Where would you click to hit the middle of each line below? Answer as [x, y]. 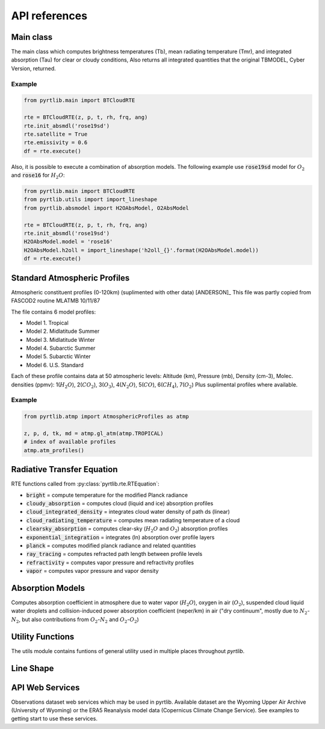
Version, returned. [34, 68]
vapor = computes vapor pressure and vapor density [92, 571]
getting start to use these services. [54, 719]
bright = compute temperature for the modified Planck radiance [107, 495]
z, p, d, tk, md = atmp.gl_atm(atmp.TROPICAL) [94, 433]
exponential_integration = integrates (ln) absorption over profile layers [120, 537]
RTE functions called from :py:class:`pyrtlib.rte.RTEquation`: [85, 484]
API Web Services [45, 687]
